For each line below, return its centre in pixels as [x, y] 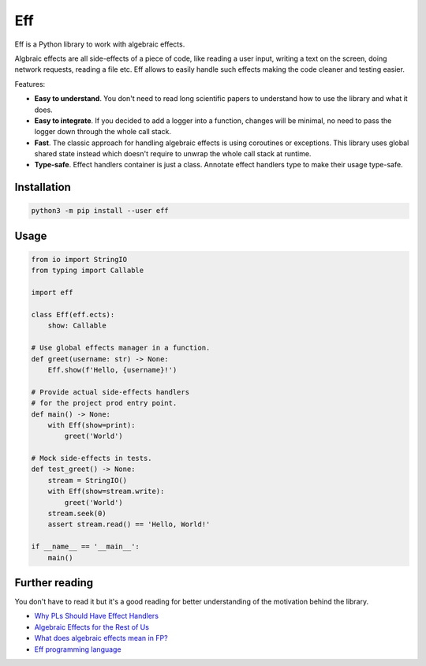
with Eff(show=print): [92, 425]
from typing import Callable [88, 271]
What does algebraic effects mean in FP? [101, 638]
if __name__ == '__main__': [85, 547]
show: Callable [77, 326]
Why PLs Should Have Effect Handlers [97, 616]
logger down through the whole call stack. [103, 132]
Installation [43, 187]
